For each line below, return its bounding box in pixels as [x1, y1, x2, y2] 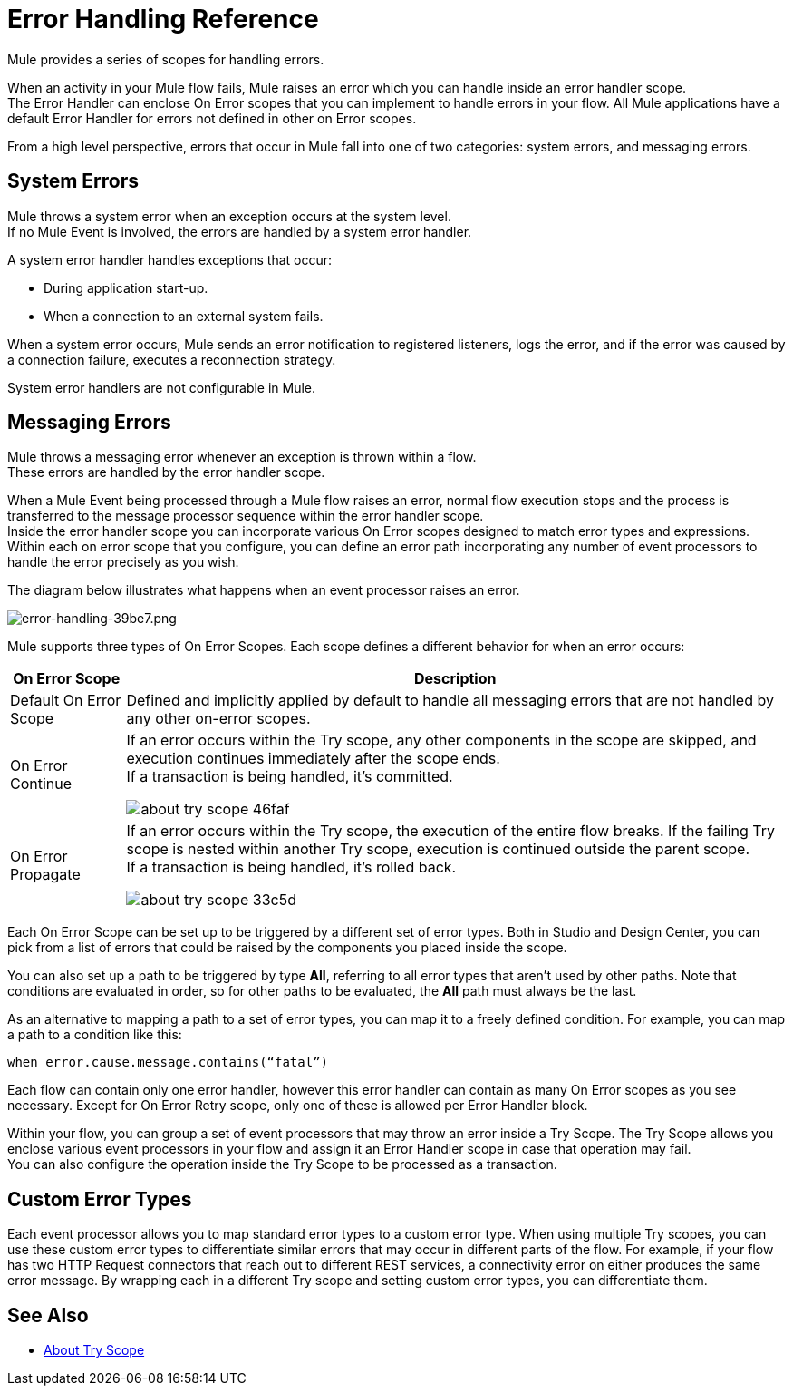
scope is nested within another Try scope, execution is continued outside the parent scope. [126, 840, 749, 859]
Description [414, 669, 497, 688]
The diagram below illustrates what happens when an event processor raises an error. [7, 582, 520, 599]
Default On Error [10, 691, 121, 710]
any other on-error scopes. [126, 709, 311, 728]
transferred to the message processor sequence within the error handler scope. [7, 508, 484, 524]
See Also [7, 1303, 89, 1327]
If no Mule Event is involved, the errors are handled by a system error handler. [7, 223, 472, 239]
